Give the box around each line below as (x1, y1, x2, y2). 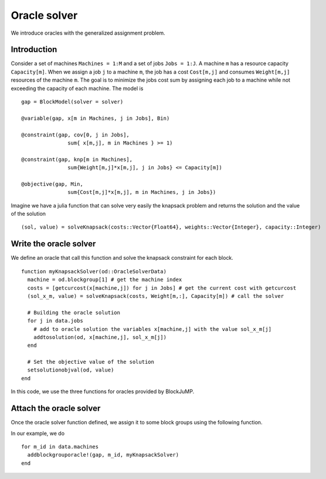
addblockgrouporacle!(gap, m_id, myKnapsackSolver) (27, 451, 179, 458)
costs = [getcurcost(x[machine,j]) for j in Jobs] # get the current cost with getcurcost (27, 284, 297, 291)
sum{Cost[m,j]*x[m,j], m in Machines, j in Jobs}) (67, 189, 216, 196)
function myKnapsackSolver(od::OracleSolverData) (21, 268, 167, 274)
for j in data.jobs (27, 317, 83, 324)
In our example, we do (11, 430, 64, 437)
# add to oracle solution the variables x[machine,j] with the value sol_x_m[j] (33, 326, 272, 332)
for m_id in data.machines (21, 443, 99, 450)
